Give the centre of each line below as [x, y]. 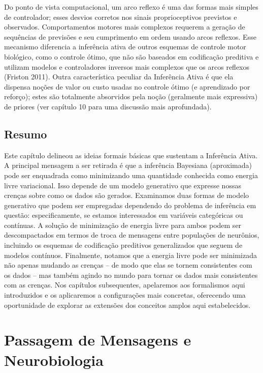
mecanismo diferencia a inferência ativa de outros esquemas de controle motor [125, 47]
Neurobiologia [54, 360]
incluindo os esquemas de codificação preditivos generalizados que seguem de [123, 245]
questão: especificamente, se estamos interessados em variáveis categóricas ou [124, 215]
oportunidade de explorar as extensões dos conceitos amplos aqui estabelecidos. [127, 305]
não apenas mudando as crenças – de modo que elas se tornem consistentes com [128, 265]
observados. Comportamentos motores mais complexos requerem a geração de [125, 27]
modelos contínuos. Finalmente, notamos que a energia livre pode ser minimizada [130, 255]
